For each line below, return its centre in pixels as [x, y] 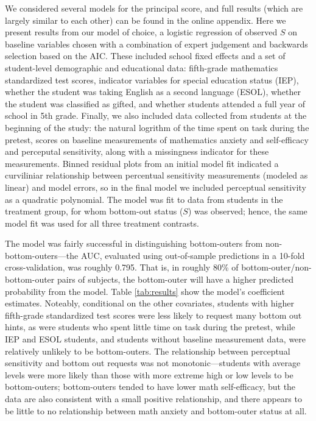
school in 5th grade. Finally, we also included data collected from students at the [156, 115]
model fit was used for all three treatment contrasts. [102, 223]
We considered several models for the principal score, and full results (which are [154, 8]
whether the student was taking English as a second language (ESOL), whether [153, 92]
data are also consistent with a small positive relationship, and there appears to [153, 398]
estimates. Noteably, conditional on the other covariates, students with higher [149, 303]
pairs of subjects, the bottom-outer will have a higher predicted [175, 279]
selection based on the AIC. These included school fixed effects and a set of [145, 56]
